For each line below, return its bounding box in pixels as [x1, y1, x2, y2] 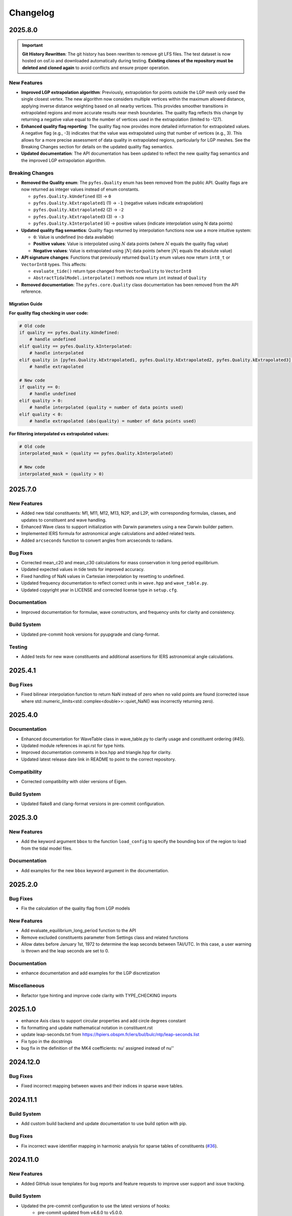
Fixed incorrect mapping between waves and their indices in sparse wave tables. [21, 1083, 183, 1089]
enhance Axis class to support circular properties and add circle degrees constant [21, 1018, 186, 1024]
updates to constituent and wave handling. [21, 517, 107, 523]
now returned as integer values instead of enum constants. [21, 186, 140, 192]
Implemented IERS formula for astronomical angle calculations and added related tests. [21, 531, 196, 536]
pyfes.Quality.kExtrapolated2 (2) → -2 [33, 207, 124, 213]
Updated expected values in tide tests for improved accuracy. [21, 567, 145, 572]
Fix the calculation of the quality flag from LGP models [21, 905, 130, 911]
